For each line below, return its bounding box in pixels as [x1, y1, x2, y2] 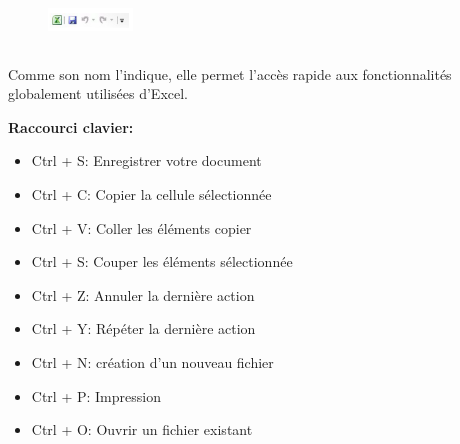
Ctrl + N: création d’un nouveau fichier [31, 352, 274, 373]
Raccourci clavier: [8, 116, 134, 137]
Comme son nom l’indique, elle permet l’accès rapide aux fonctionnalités [8, 63, 452, 84]
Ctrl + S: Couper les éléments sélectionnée [31, 251, 293, 272]
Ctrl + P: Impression [31, 385, 161, 406]
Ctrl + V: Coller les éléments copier [31, 217, 252, 238]
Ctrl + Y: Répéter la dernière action [31, 318, 256, 339]
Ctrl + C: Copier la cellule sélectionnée [31, 184, 272, 205]
